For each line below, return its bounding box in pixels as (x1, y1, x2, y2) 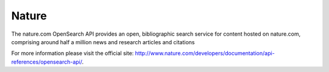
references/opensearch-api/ (11, 58, 82, 65)
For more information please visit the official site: (11, 50, 134, 57)
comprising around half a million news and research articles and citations (11, 38, 195, 45)
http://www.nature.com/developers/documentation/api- (135, 50, 275, 57)
